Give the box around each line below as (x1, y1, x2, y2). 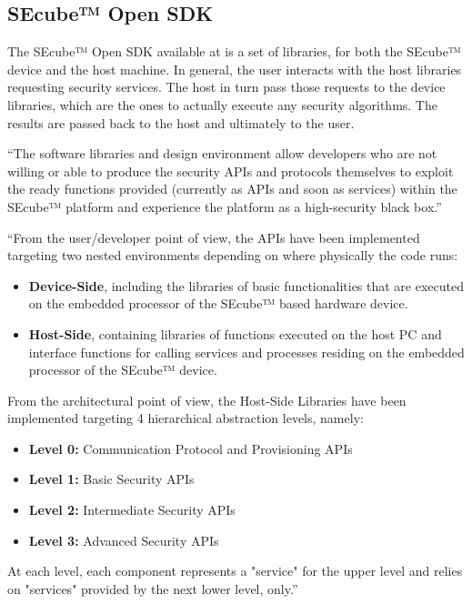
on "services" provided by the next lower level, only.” (7, 579, 298, 598)
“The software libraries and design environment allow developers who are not (7, 144, 437, 163)
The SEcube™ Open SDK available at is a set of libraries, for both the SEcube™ (7, 42, 461, 61)
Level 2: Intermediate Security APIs (28, 500, 236, 519)
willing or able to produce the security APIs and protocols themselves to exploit (7, 161, 454, 180)
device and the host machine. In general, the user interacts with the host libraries (7, 59, 462, 78)
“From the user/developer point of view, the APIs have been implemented (7, 227, 420, 247)
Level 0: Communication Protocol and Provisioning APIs (28, 438, 353, 458)
